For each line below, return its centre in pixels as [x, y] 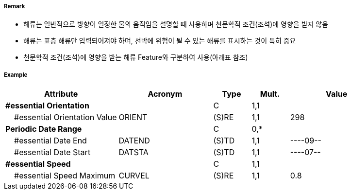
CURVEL [134, 176]
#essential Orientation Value [66, 117]
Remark [15, 6]
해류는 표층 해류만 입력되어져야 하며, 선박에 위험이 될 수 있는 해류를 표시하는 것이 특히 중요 [160, 41]
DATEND [134, 141]
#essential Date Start [52, 152]
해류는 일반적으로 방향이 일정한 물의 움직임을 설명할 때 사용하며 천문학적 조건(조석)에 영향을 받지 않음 [176, 24]
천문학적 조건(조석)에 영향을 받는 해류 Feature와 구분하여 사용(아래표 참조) [136, 57]
